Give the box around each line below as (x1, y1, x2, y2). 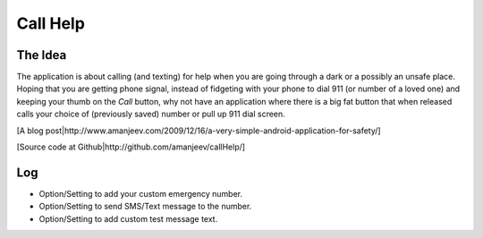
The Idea (16, 47, 67, 63)
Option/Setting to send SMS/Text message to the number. (38, 201, 252, 212)
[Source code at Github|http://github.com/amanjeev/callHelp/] (16, 141, 246, 152)
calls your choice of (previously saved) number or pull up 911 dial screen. (16, 108, 285, 120)
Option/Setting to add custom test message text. (38, 213, 218, 224)
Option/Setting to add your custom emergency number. (38, 188, 243, 199)
